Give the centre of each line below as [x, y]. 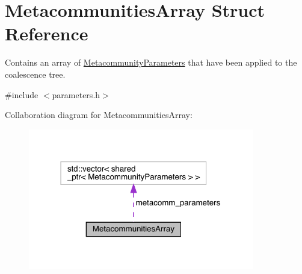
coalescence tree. [35, 74]
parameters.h [76, 94]
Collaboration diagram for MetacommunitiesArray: [99, 115]
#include [22, 94]
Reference [47, 33]
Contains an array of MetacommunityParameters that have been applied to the [151, 62]
